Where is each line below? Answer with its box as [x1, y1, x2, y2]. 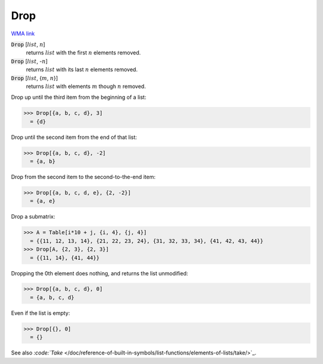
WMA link [11, 30, 35, 37]
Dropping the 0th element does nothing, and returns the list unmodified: [11, 269, 188, 277]
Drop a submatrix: [11, 213, 56, 220]
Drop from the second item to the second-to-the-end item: [11, 174, 156, 180]
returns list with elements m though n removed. [26, 83, 146, 90]
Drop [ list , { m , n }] [11, 74, 58, 81]
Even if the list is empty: [11, 309, 71, 317]
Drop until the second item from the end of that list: [11, 134, 138, 141]
